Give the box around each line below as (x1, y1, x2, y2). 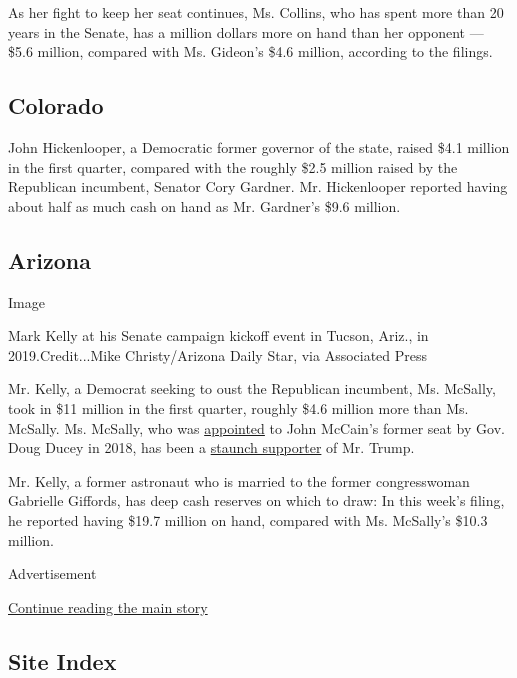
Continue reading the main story (8, 596, 208, 617)
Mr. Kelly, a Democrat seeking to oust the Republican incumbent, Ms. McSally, (8, 378, 496, 399)
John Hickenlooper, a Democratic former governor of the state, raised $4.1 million (8, 136, 510, 157)
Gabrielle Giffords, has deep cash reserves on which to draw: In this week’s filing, (8, 490, 505, 511)
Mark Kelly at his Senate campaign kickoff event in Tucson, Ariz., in (8, 325, 429, 346)
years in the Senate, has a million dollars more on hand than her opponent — (8, 21, 484, 42)
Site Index (8, 645, 117, 676)
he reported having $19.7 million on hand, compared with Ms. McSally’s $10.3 (8, 509, 488, 530)
